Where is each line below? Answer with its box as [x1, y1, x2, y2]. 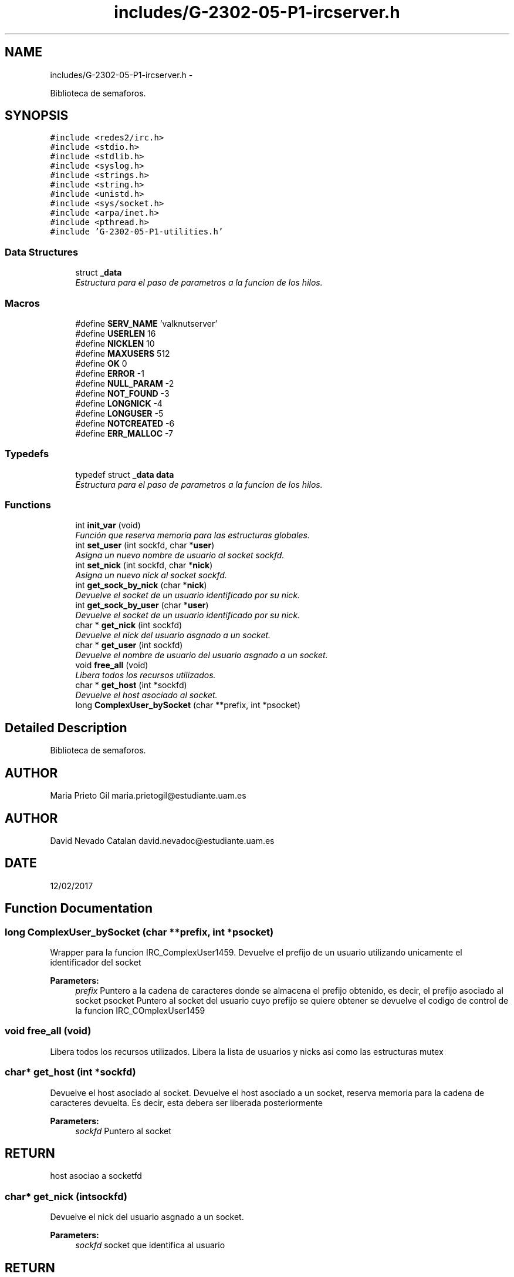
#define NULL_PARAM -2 [75, 378, 174, 388]
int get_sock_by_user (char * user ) [75, 600, 209, 611]
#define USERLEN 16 [75, 328, 156, 338]
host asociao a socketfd [50, 1171, 142, 1181]
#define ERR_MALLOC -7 [75, 428, 174, 438]
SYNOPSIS [5, 108, 69, 123]
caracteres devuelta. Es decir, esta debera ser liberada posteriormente [50, 1097, 323, 1108]
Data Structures [5, 246, 79, 258]
